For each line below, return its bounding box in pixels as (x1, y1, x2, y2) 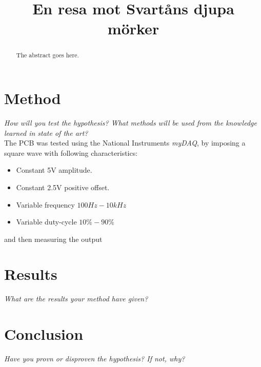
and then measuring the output (4, 233, 103, 244)
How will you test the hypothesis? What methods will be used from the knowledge (4, 117, 257, 128)
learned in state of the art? (4, 127, 88, 138)
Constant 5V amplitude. (16, 165, 92, 175)
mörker (107, 18, 159, 39)
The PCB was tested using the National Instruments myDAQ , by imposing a (4, 137, 246, 148)
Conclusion (4, 323, 84, 344)
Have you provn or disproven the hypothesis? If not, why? (4, 353, 185, 364)
